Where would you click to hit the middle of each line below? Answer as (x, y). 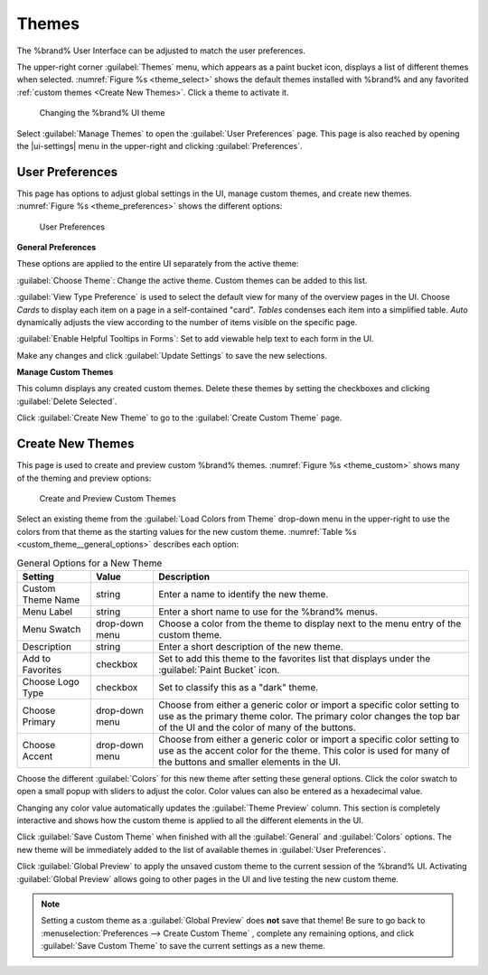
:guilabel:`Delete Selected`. (67, 401)
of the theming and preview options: (84, 478)
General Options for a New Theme (89, 563)
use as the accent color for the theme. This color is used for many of (305, 750)
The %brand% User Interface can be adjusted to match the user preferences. (161, 51)
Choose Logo (51, 681)
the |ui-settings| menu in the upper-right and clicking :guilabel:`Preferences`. (160, 145)
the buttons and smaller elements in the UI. (250, 762)
